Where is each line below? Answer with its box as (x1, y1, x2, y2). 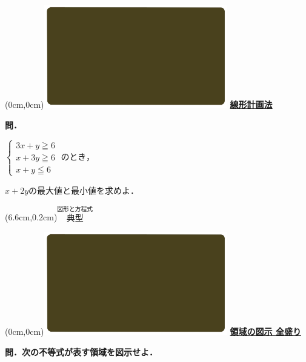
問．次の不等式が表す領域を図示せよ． (5, 345, 158, 358)
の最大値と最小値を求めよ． (28, 183, 139, 196)
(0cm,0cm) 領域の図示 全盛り (5, 325, 301, 338)
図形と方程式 (57, 206, 93, 212)
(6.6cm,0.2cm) (5, 211, 58, 223)
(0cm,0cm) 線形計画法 (5, 98, 273, 111)
